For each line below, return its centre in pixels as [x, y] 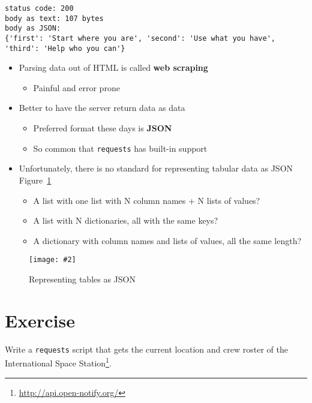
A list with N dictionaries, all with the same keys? [126, 220]
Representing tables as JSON [82, 279]
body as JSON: [33, 28]
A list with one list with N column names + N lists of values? [147, 200]
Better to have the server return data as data [102, 108]
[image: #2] [52, 260]
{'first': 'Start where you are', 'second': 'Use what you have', [140, 38]
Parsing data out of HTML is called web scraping [113, 67]
